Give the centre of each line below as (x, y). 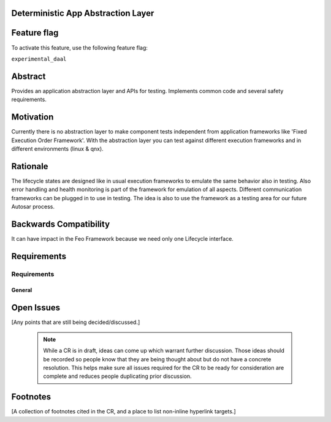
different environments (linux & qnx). (57, 149)
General (22, 290)
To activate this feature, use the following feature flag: (80, 47)
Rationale (30, 166)
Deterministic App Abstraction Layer (83, 13)
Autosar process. (33, 206)
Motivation (32, 117)
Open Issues (36, 308)
